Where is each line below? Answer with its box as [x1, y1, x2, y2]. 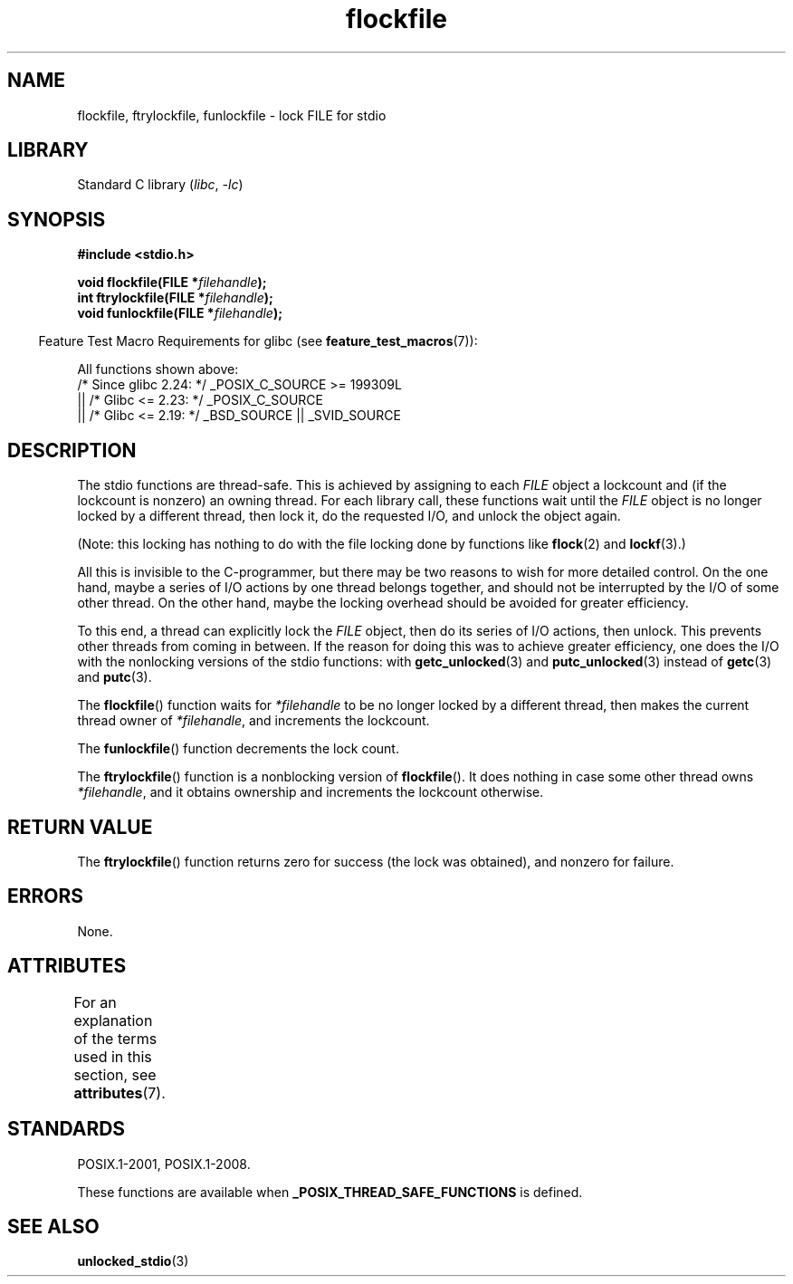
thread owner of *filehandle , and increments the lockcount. [77, 713, 430, 729]
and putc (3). [77, 669, 152, 685]
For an [73, 992, 117, 1011]
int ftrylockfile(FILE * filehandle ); [77, 290, 273, 306]
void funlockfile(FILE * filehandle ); [77, 305, 282, 321]
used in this [73, 1047, 152, 1066]
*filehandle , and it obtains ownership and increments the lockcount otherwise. [77, 784, 544, 800]
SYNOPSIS [7, 207, 106, 231]
